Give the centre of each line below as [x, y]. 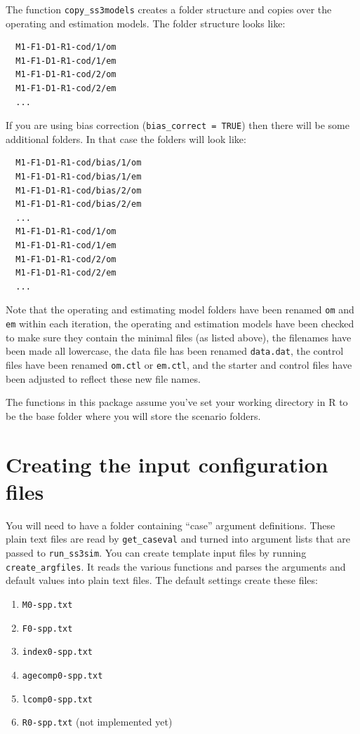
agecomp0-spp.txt [62, 675]
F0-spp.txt [47, 628]
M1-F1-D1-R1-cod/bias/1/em [79, 177]
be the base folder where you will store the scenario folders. [133, 415]
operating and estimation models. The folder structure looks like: [146, 23]
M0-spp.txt [47, 605]
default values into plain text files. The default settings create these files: [162, 580]
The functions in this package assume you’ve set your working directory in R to [177, 402]
